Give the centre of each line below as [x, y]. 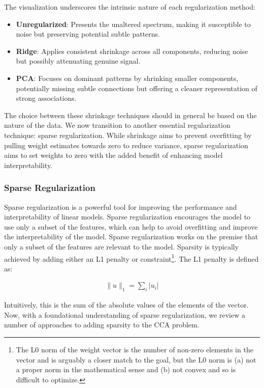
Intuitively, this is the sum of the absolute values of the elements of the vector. [126, 305]
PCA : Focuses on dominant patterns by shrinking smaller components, [127, 78]
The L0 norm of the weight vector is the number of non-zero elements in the [135, 349]
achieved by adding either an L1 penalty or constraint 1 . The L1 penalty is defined [131, 258]
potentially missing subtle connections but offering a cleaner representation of [137, 88]
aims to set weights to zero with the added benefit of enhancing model [113, 155]
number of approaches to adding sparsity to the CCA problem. [102, 325]
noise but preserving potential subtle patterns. [88, 34]
